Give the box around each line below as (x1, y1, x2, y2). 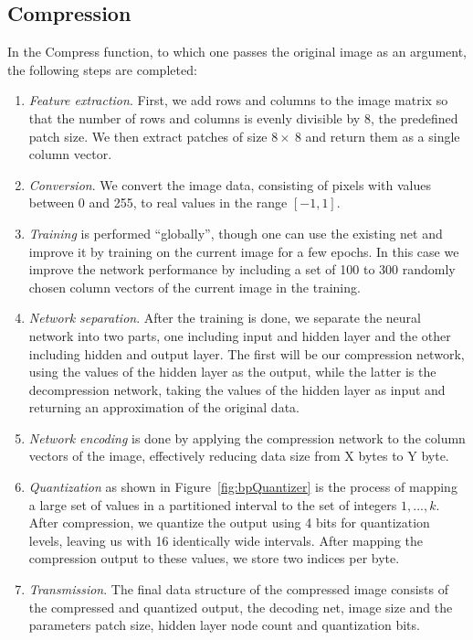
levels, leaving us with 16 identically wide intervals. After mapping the (28, 530, 423, 549)
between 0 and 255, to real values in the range (28, 193, 288, 212)
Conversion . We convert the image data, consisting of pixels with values (28, 175, 432, 194)
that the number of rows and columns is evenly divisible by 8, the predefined (28, 108, 458, 127)
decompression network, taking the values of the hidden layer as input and (28, 379, 446, 399)
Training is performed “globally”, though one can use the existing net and (28, 223, 443, 242)
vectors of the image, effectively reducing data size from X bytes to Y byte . (28, 446, 449, 465)
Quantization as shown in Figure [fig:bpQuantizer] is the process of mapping (28, 477, 457, 496)
